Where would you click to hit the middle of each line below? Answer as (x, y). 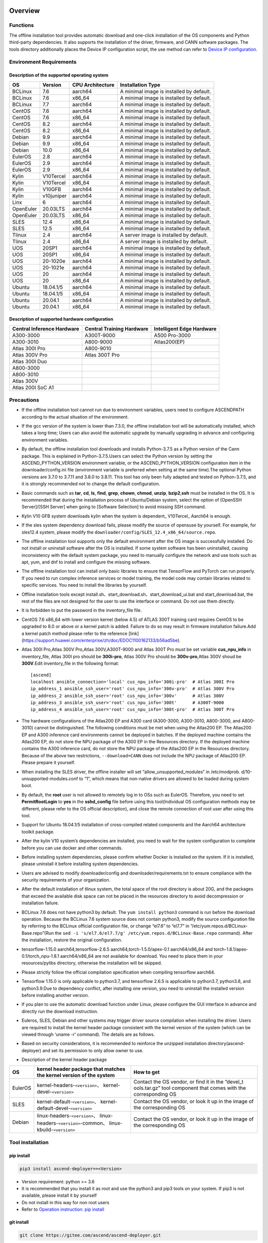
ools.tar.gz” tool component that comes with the (190, 1088)
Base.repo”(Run (38, 933)
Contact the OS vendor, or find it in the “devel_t (188, 1082)
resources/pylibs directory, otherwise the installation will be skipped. (92, 963)
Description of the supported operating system (59, 75)
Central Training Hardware (117, 329)
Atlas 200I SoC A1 (33, 387)
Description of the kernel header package (64, 1060)
